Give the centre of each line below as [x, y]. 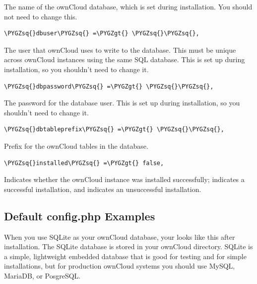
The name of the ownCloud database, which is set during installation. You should [128, 6]
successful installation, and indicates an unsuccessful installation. [103, 189]
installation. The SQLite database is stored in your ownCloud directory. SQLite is [128, 246]
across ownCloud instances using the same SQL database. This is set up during [125, 59]
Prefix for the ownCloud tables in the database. [76, 145]
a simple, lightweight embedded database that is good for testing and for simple [125, 256]
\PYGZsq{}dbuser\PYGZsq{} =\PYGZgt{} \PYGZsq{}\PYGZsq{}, [102, 34]
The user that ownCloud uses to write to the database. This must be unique [120, 49]
